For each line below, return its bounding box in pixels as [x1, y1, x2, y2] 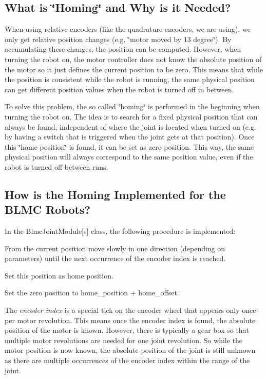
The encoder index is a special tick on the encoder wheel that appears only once [5, 305, 256, 315]
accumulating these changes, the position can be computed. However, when [5, 44, 241, 54]
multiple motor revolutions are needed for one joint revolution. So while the [5, 334, 243, 345]
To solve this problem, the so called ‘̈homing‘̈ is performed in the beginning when [5, 101, 260, 112]
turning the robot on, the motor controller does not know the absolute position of [5, 53, 262, 64]
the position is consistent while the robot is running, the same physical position [5, 74, 255, 85]
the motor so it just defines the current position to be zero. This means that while [5, 64, 263, 74]
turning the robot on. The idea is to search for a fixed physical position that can [5, 111, 258, 122]
